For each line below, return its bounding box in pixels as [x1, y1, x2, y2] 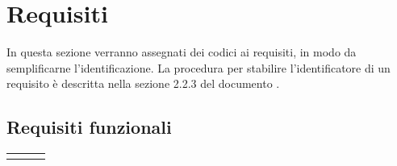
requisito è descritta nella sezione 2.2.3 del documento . [6, 75, 280, 92]
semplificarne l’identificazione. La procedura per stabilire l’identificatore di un [6, 59, 391, 76]
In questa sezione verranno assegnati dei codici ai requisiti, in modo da [6, 44, 357, 60]
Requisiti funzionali [6, 114, 172, 139]
